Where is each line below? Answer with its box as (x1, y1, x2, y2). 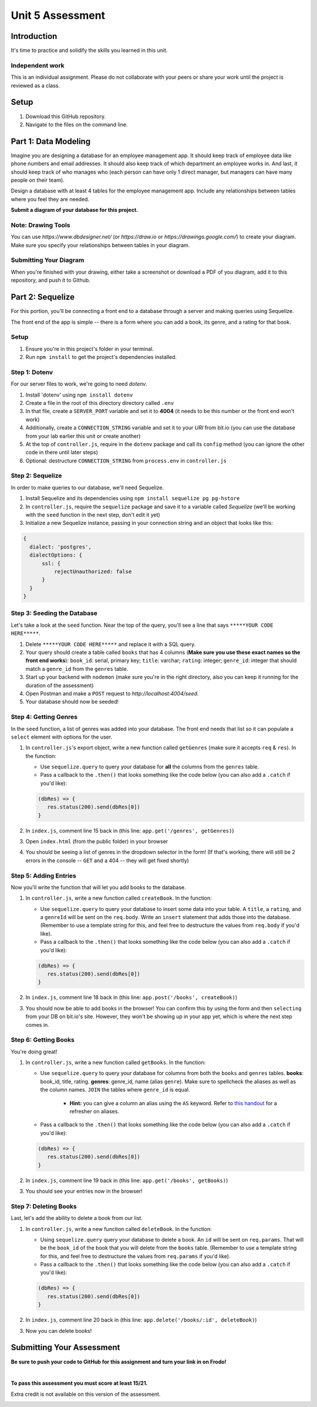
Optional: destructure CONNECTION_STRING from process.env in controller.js (25, 457, 227, 464)
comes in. (25, 1021, 49, 1028)
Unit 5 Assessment (11, 9, 106, 22)
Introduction (11, 31, 58, 41)
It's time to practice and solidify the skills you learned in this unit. (11, 47, 168, 54)
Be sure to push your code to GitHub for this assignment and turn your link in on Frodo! (11, 1358, 227, 1365)
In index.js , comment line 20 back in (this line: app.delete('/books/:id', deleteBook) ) (25, 1316, 257, 1323)
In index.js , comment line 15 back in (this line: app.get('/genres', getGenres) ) (25, 827, 234, 834)
